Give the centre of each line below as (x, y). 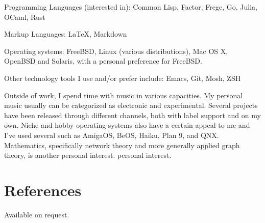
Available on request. (37, 214)
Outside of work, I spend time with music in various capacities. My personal (124, 95)
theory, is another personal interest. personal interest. (88, 155)
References (43, 190)
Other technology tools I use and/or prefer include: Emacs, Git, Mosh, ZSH (123, 78)
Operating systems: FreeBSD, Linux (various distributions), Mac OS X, (116, 51)
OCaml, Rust (25, 17)
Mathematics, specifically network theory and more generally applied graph (122, 145)
